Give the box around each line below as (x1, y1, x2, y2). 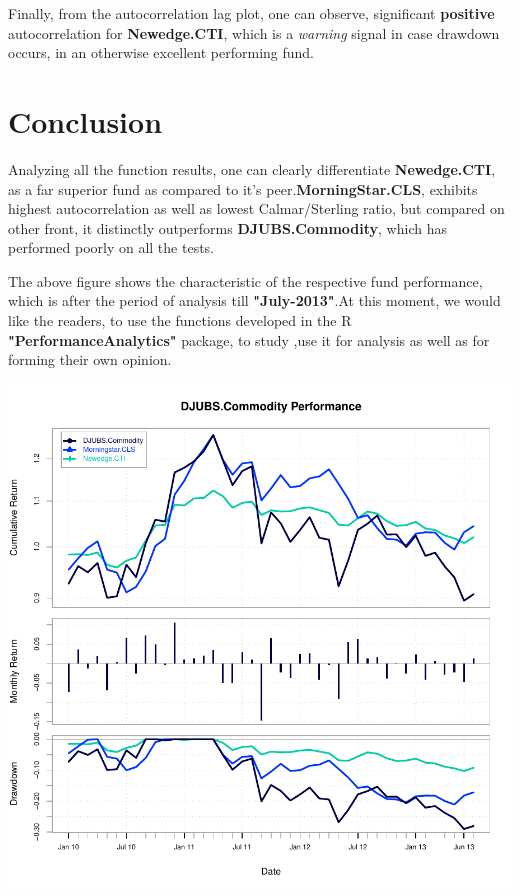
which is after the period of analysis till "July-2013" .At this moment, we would (8, 290, 501, 311)
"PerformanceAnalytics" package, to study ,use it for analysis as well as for (8, 329, 490, 350)
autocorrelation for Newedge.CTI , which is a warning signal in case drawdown (8, 22, 500, 43)
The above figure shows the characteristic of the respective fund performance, (8, 270, 483, 291)
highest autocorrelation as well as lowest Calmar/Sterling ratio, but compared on (8, 198, 505, 219)
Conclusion (8, 100, 163, 141)
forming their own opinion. (8, 349, 172, 370)
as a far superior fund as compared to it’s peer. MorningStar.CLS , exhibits (8, 178, 478, 199)
